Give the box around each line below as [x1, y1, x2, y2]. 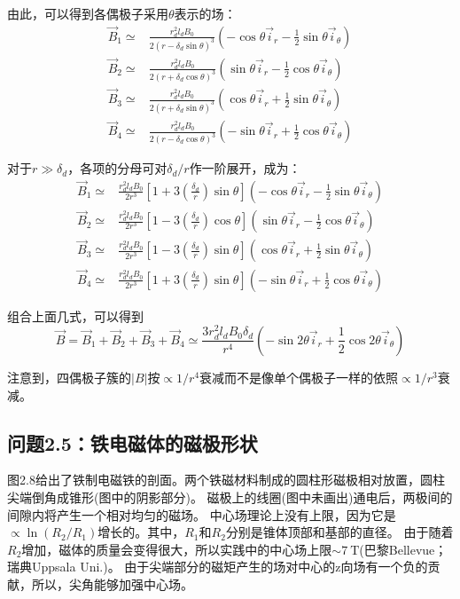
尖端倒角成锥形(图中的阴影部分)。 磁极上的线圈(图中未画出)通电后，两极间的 [7, 487, 453, 506]
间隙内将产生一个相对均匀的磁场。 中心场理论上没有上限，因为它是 [7, 505, 396, 524]
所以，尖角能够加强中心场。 [31, 574, 193, 593]
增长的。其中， [97, 523, 185, 541]
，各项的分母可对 [67, 159, 168, 177]
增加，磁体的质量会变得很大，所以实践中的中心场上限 [21, 540, 332, 558]
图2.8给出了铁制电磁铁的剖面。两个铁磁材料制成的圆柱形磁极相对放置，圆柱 [7, 470, 445, 489]
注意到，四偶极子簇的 [7, 367, 131, 386]
